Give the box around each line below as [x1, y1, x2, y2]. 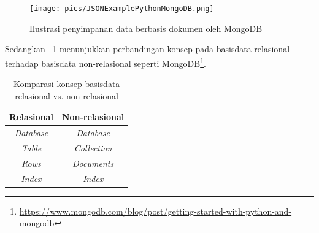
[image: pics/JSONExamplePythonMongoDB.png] [29, 4, 214, 13]
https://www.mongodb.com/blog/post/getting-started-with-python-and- [19, 204, 292, 217]
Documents [72, 156, 114, 169]
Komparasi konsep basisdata [13, 77, 120, 90]
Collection [74, 141, 112, 154]
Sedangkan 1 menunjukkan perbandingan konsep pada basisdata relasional [5, 42, 290, 55]
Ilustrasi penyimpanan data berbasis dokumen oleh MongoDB [29, 21, 263, 34]
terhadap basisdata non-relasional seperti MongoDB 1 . [5, 55, 206, 69]
